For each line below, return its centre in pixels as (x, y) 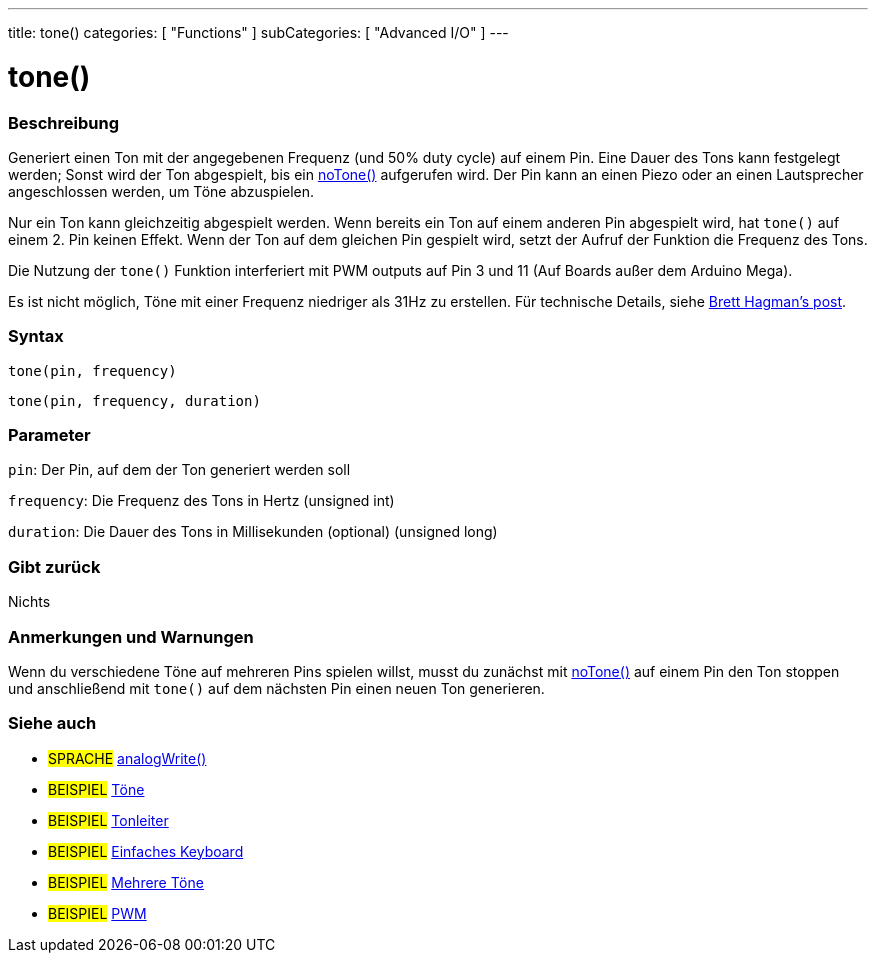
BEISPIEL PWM (97, 913)
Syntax (36, 336)
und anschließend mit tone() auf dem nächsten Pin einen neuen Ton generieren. (276, 688)
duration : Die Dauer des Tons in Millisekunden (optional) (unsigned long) (253, 532)
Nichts (29, 602)
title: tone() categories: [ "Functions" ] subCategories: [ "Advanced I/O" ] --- (258, 32)
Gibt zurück (54, 566)
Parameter (49, 435)
